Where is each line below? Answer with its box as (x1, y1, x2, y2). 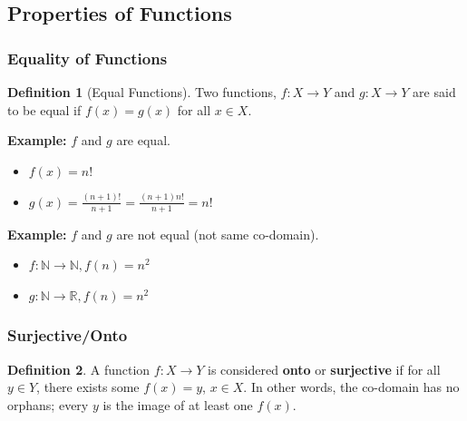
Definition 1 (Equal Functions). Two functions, (7, 83, 277, 101)
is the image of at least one (102, 395, 253, 414)
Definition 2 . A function (7, 359, 151, 378)
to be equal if (7, 100, 82, 119)
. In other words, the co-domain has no (243, 377, 460, 397)
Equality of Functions (7, 46, 168, 69)
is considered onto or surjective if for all (208, 359, 441, 378)
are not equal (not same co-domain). (116, 224, 319, 243)
